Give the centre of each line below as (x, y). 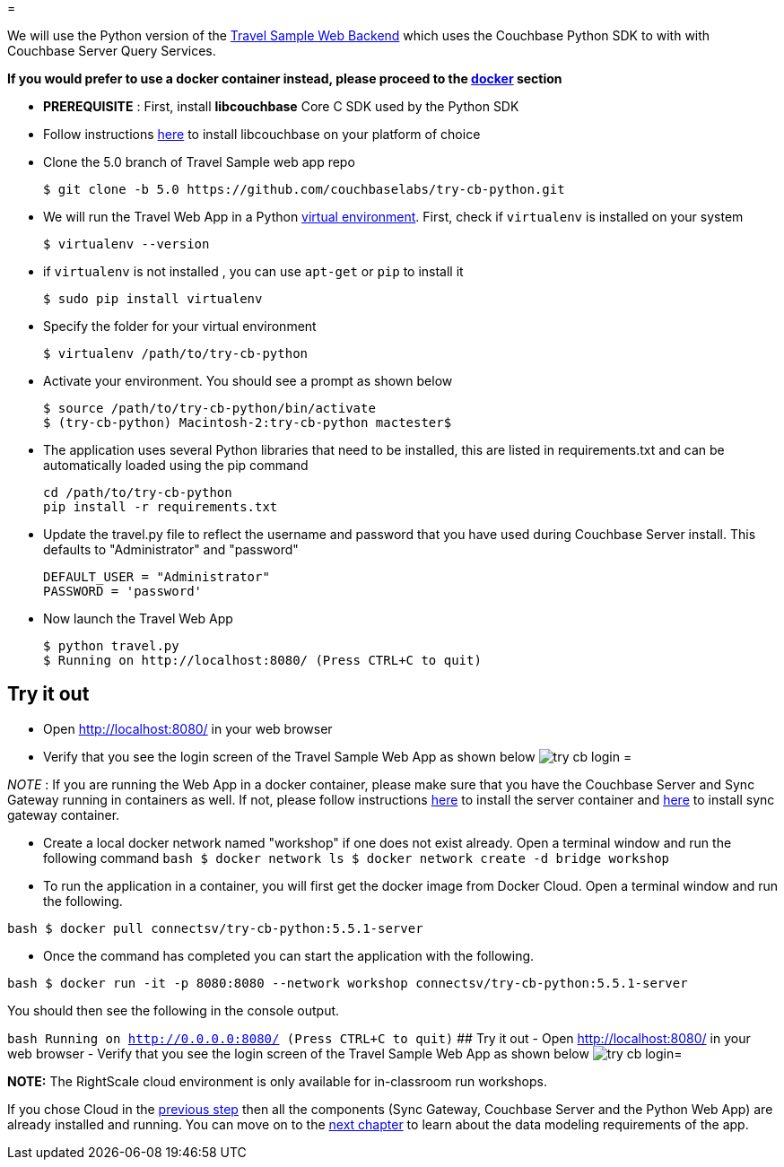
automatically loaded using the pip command (176, 465)
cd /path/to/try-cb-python (138, 492)
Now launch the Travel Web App (138, 618)
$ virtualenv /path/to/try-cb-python (176, 353)
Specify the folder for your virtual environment (180, 326)
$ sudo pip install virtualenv (153, 299)
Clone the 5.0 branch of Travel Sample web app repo (199, 162)
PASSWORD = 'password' (123, 591)
